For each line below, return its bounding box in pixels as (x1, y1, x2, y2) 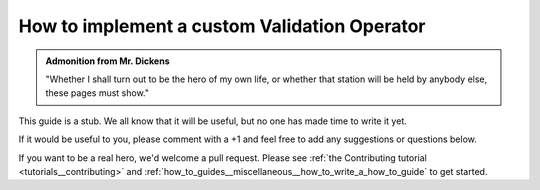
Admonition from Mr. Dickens (45, 55, 170, 67)
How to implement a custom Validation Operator (18, 15, 426, 37)
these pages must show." (45, 87, 150, 99)
